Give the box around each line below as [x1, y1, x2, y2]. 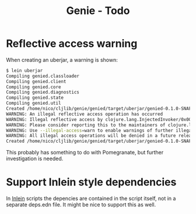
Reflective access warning [6, 37, 138, 50]
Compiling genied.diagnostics [6, 89, 80, 95]
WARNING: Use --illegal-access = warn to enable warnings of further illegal [6, 127, 194, 133]
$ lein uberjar [6, 67, 43, 74]
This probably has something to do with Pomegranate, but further [6, 149, 164, 156]
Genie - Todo [66, 4, 130, 18]
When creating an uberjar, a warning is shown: [6, 56, 118, 63]
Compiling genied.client [6, 78, 66, 84]
